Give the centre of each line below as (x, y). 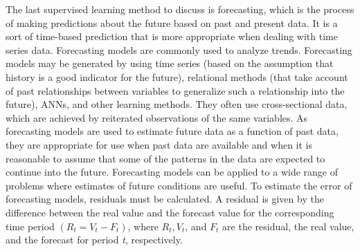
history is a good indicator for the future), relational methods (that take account (177, 76)
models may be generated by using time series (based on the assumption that (170, 63)
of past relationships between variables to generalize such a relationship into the (175, 90)
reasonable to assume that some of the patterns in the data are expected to (165, 158)
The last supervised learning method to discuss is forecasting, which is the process (180, 9)
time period (30, 226)
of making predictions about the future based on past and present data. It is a (172, 22)
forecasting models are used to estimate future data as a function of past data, (172, 131)
